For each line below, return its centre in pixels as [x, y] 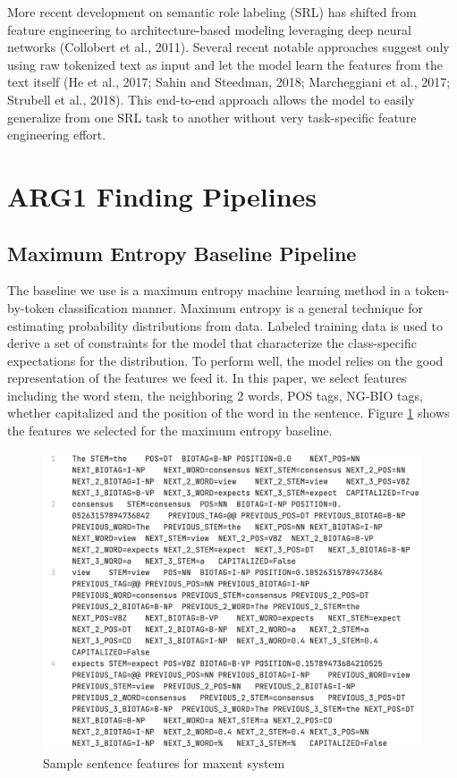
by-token [31, 307]
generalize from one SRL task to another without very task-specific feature [212, 117]
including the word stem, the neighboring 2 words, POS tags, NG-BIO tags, [215, 395]
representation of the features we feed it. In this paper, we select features [207, 378]
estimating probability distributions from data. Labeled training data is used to [225, 325]
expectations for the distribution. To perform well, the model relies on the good [225, 360]
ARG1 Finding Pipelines [162, 195]
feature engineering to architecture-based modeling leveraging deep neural [209, 29]
